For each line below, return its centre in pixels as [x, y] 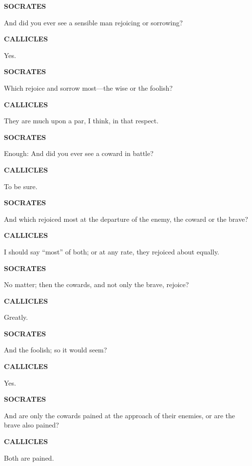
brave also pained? [31, 425]
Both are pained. [29, 457]
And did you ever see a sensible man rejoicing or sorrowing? [93, 22]
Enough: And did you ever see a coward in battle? [79, 153]
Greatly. [16, 317]
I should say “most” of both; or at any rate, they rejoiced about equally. [112, 251]
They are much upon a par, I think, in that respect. [81, 121]
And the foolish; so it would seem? [56, 350]
